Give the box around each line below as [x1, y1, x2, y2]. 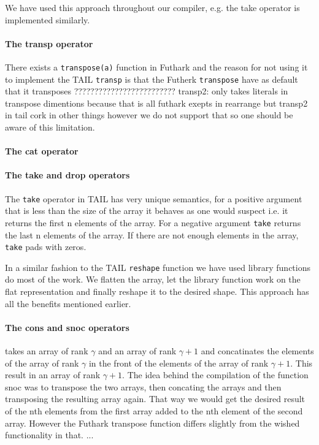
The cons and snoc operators [5, 321, 129, 333]
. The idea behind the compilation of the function [122, 368, 309, 381]
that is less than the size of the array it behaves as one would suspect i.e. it [5, 204, 288, 217]
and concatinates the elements [201, 344, 314, 357]
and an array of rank [98, 344, 177, 357]
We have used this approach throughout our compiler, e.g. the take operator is [5, 1, 300, 13]
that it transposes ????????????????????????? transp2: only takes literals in [5, 85, 288, 97]
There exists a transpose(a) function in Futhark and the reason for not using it [5, 60, 308, 73]
